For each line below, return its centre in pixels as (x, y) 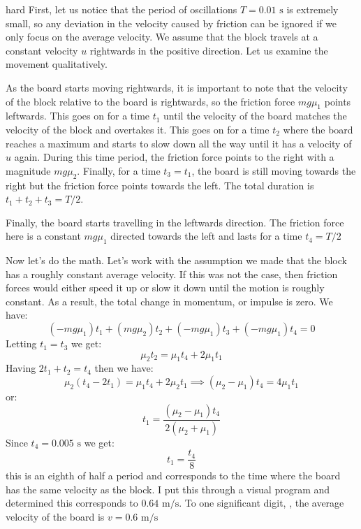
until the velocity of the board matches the (255, 116)
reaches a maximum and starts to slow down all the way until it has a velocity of (179, 143)
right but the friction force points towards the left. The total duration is (160, 185)
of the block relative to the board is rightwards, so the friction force (150, 101)
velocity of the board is (55, 516)
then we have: (124, 368)
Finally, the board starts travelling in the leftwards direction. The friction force (175, 222)
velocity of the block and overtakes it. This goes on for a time (138, 129)
